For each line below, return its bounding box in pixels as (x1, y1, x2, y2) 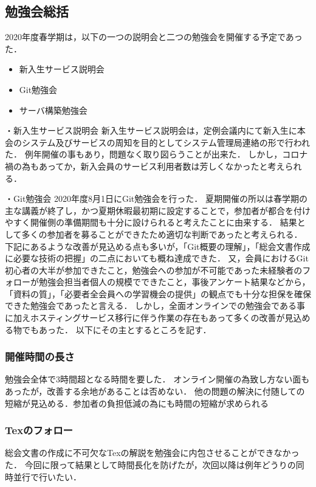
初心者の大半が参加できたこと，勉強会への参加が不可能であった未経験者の (5, 263, 303, 276)
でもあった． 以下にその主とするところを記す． (21, 323, 211, 336)
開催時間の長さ (5, 349, 75, 364)
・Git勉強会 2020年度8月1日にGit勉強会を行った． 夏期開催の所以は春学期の (5, 192, 307, 205)
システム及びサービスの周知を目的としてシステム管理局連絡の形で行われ (21, 136, 311, 148)
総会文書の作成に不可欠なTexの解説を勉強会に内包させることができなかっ (5, 446, 300, 459)
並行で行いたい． (13, 470, 81, 483)
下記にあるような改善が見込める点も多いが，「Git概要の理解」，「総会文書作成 (5, 240, 311, 252)
